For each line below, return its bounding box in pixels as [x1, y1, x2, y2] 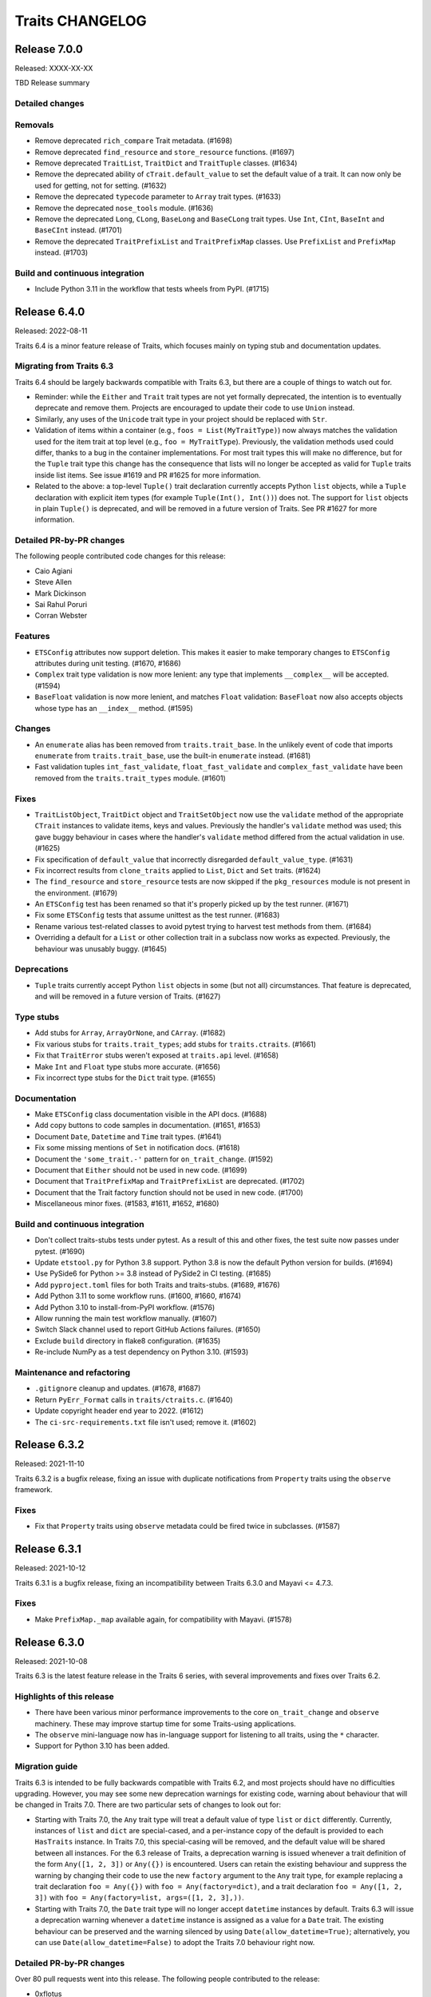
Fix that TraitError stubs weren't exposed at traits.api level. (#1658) [34, 1050, 279, 1060]
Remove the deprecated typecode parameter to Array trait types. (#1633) [34, 192, 281, 201]
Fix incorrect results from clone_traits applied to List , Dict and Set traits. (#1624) [34, 865, 321, 875]
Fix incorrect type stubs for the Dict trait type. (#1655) [34, 1073, 216, 1082]
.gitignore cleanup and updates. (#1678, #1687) [34, 1384, 201, 1393]
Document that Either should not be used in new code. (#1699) [34, 1165, 247, 1174]
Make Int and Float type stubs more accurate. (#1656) [34, 1062, 221, 1071]
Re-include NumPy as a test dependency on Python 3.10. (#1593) [34, 1347, 249, 1357]
